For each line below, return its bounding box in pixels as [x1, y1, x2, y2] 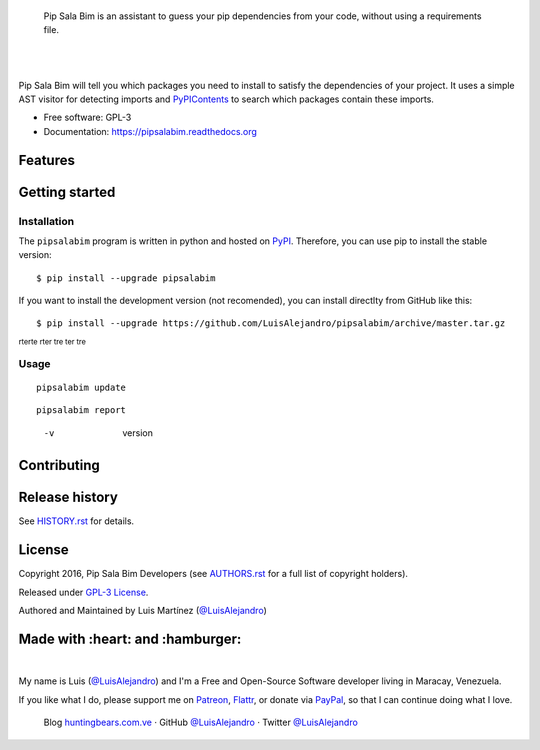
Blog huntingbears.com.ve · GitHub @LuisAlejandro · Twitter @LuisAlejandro [43, 716, 359, 729]
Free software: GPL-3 [43, 111, 132, 124]
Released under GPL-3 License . [18, 586, 149, 598]
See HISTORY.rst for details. [18, 515, 135, 527]
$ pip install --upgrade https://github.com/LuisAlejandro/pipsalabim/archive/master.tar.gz [36, 318, 506, 329]
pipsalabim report [36, 405, 127, 416]
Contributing [18, 457, 100, 474]
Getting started [18, 183, 116, 200]
